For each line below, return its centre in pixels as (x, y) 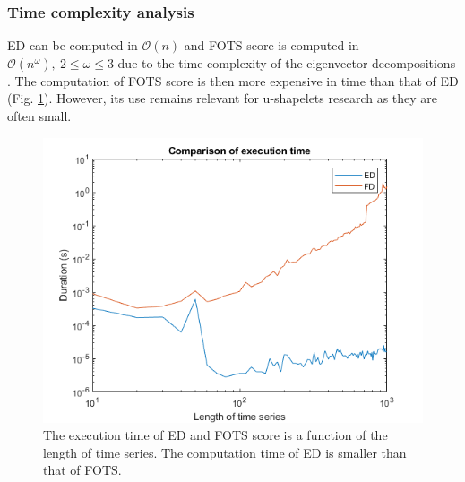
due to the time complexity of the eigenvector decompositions (287, 62)
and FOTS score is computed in (271, 45)
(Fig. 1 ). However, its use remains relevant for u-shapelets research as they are (223, 98)
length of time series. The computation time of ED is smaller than (225, 452)
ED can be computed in (73, 45)
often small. (39, 116)
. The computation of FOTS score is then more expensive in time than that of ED (233, 80)
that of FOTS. (82, 470)
